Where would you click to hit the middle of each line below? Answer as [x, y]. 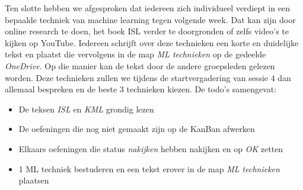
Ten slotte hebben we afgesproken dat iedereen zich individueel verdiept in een [147, 8]
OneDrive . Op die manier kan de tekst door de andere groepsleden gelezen [140, 65]
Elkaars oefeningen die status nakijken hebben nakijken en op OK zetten [151, 148]
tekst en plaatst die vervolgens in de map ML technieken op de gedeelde [135, 54]
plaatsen [34, 180]
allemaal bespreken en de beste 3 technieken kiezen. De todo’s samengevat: [141, 89]
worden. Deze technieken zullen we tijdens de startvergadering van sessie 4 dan [148, 77]
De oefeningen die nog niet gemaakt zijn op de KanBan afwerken [137, 129]
